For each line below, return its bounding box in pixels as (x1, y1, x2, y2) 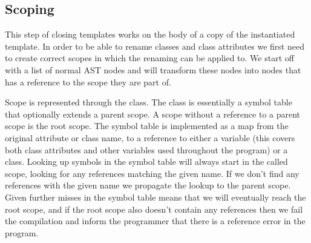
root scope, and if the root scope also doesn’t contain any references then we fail (5, 202, 303, 215)
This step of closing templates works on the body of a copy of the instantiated (5, 28, 295, 41)
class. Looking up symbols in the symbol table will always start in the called (5, 155, 288, 168)
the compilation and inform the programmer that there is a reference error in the (5, 215, 306, 227)
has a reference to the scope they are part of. (5, 75, 171, 88)
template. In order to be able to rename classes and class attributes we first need (5, 39, 304, 52)
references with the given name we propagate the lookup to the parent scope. (5, 179, 291, 191)
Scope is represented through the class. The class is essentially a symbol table (5, 96, 292, 108)
